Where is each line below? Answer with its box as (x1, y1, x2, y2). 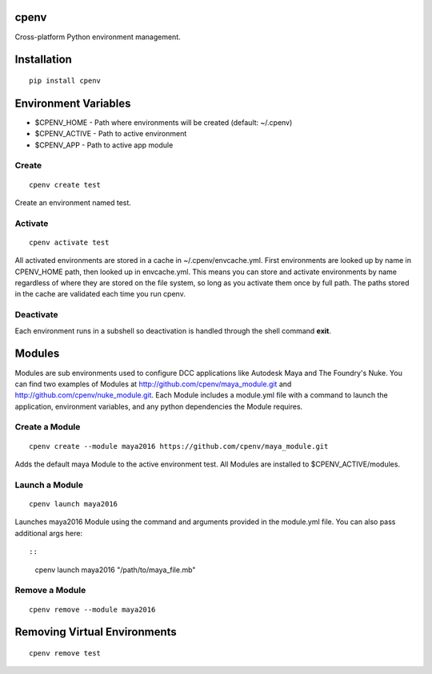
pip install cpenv (29, 76, 102, 85)
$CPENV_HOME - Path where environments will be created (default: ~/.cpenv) (34, 117, 293, 127)
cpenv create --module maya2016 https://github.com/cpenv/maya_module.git (29, 442, 329, 450)
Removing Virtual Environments (14, 625, 178, 639)
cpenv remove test (29, 648, 102, 657)
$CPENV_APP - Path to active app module (34, 140, 174, 150)
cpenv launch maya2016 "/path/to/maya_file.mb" (34, 565, 196, 575)
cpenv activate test (29, 237, 110, 247)
